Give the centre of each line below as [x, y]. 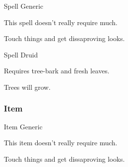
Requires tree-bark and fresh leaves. [57, 71]
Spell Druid [21, 54]
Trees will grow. [27, 87]
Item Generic [23, 126]
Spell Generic [24, 6]
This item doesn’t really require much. [61, 143]
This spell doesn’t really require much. [61, 22]
